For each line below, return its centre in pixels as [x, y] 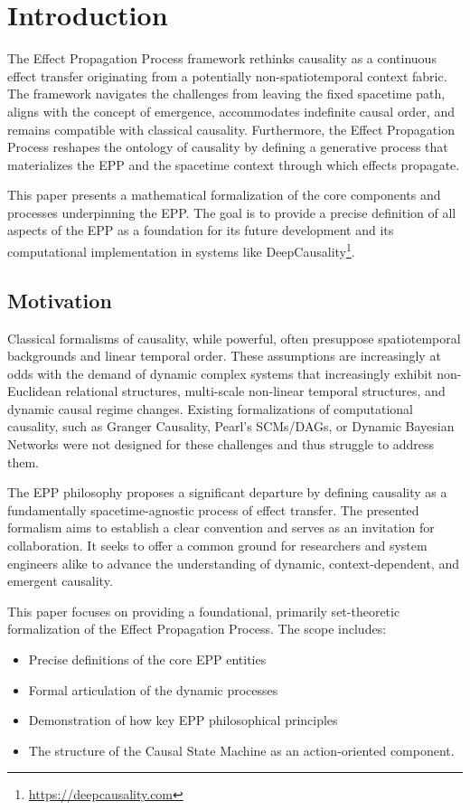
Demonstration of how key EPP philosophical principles [183, 720]
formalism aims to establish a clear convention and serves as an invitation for [221, 527]
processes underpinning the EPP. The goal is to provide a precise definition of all [232, 212]
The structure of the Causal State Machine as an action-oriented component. [241, 750]
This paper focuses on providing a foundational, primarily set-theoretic [204, 611]
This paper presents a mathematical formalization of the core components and [224, 195]
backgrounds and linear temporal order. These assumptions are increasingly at [224, 356]
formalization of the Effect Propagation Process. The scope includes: [197, 629]
